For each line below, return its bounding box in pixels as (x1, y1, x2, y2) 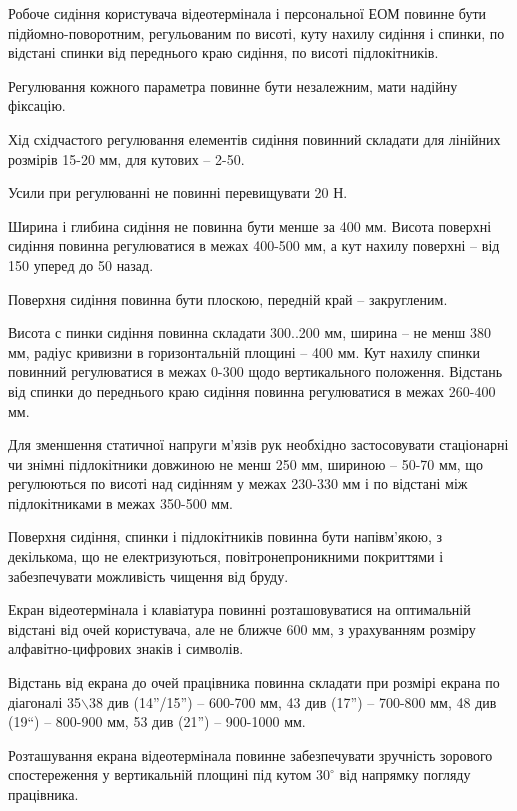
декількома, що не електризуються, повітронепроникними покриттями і (8, 546, 444, 567)
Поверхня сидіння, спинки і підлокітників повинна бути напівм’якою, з (8, 526, 443, 547)
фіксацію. (8, 95, 66, 116)
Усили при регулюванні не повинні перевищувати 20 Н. (8, 182, 348, 203)
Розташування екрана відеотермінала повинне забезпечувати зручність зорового (8, 744, 493, 765)
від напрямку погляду (339, 764, 471, 785)
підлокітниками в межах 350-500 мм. (8, 492, 233, 513)
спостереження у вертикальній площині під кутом (8, 764, 312, 785)
